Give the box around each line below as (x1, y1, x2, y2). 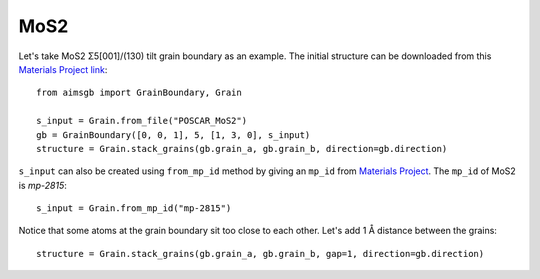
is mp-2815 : (18, 179, 67, 191)
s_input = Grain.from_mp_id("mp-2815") (36, 203, 232, 214)
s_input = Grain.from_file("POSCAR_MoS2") (36, 115, 248, 127)
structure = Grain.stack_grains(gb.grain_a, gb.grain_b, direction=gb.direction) (36, 143, 448, 154)
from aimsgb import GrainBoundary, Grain (36, 87, 242, 99)
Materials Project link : (18, 63, 108, 75)
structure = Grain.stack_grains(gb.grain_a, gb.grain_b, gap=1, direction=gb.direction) (36, 248, 485, 259)
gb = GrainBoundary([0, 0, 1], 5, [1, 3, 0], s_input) (36, 129, 311, 140)
